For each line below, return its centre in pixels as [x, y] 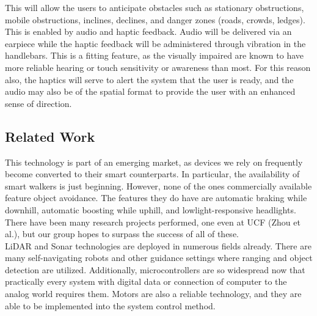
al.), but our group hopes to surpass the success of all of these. [122, 234]
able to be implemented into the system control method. [110, 305]
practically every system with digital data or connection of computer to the [146, 281]
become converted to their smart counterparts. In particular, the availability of [152, 174]
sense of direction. [38, 103]
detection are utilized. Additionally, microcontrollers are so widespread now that [155, 269]
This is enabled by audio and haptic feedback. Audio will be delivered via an [148, 31]
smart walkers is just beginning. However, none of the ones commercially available [158, 186]
